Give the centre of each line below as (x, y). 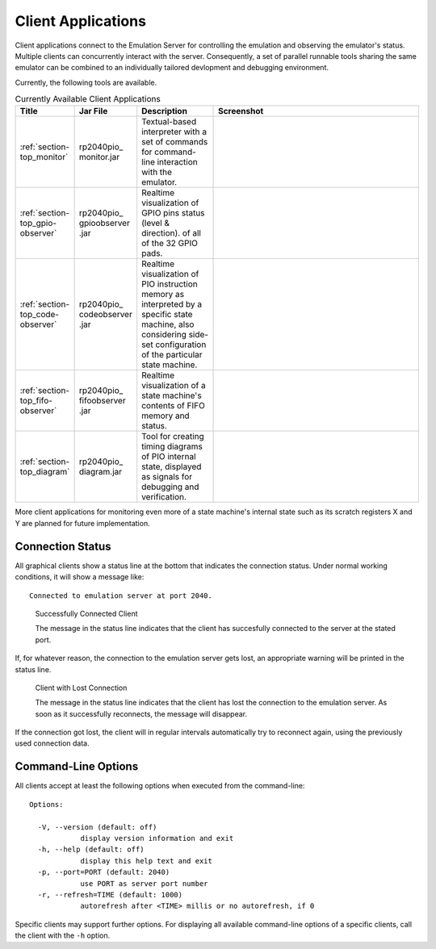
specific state (167, 315)
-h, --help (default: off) (91, 850)
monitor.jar (99, 157)
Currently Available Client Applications (88, 99)
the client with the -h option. (63, 935)
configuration (180, 345)
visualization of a (174, 386)
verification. (164, 497)
